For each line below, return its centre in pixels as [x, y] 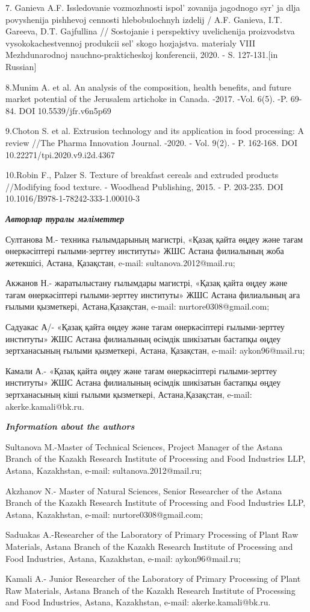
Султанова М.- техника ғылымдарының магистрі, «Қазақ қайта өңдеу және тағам [154, 239]
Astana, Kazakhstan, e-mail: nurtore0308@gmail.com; [104, 514]
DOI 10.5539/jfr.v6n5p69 [65, 110]
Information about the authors [70, 426]
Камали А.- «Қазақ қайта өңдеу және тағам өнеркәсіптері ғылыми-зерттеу [141, 370]
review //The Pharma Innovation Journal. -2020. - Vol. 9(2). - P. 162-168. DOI [152, 142]
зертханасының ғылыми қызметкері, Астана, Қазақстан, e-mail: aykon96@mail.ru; [155, 350]
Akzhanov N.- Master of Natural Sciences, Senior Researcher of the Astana [144, 490]
